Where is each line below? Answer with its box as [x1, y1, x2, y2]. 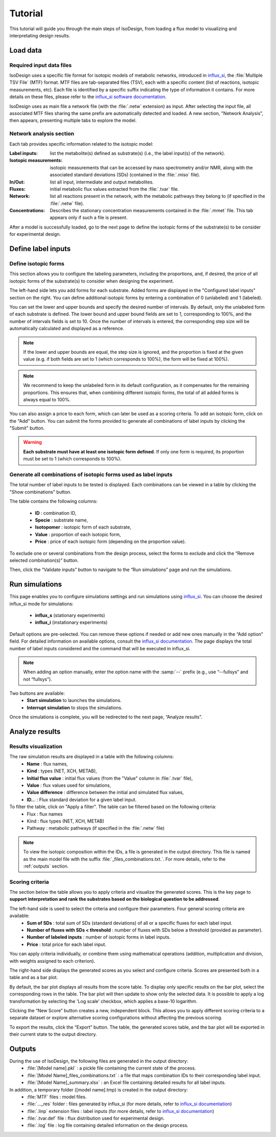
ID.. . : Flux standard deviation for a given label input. [27, 797, 137, 803]
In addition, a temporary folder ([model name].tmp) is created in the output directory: [9, 1086, 188, 1093]
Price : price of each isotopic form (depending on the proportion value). [35, 538, 186, 544]
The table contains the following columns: [9, 498, 98, 505]
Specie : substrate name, [35, 517, 88, 523]
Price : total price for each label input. [27, 941, 107, 947]
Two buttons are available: [9, 690, 65, 696]
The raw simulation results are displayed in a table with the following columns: [9, 754, 174, 760]
